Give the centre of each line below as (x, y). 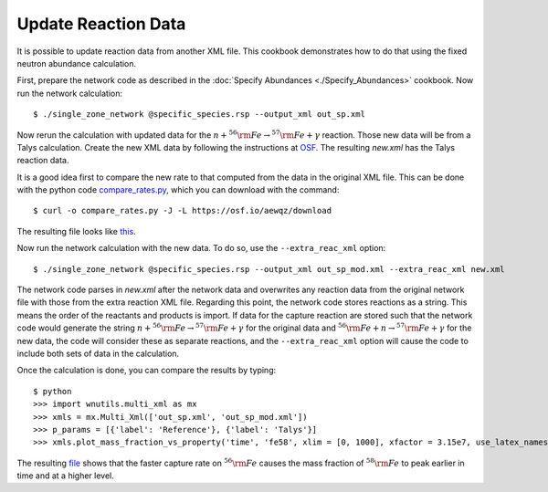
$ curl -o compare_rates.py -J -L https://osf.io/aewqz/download (183, 211)
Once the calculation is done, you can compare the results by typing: (147, 371)
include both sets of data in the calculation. (98, 353)
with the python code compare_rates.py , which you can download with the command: (178, 190)
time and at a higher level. (65, 476)
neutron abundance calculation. (77, 63)
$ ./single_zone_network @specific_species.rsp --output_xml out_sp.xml (199, 115)
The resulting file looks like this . (76, 231)
